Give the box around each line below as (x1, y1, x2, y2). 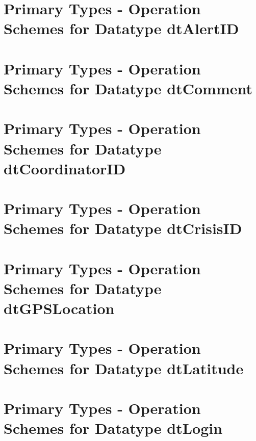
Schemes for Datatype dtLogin (4, 418, 223, 438)
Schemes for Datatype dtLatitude (4, 357, 244, 378)
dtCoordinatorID (4, 158, 126, 178)
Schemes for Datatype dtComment (4, 77, 252, 98)
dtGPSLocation (4, 298, 115, 318)
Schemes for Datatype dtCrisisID (4, 218, 242, 239)
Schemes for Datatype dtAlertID (4, 18, 239, 39)
